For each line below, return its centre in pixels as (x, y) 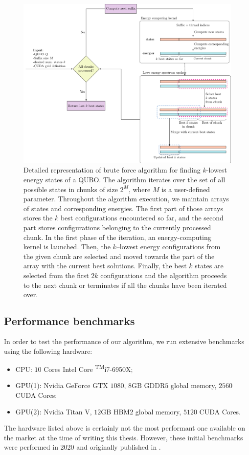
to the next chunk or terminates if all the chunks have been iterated (125, 285)
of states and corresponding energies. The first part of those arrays (123, 208)
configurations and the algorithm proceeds (164, 275)
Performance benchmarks (69, 321)
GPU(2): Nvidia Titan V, (54, 411)
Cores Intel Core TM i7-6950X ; (88, 368)
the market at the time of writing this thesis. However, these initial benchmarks (124, 437)
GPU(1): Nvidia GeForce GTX (62, 385)
